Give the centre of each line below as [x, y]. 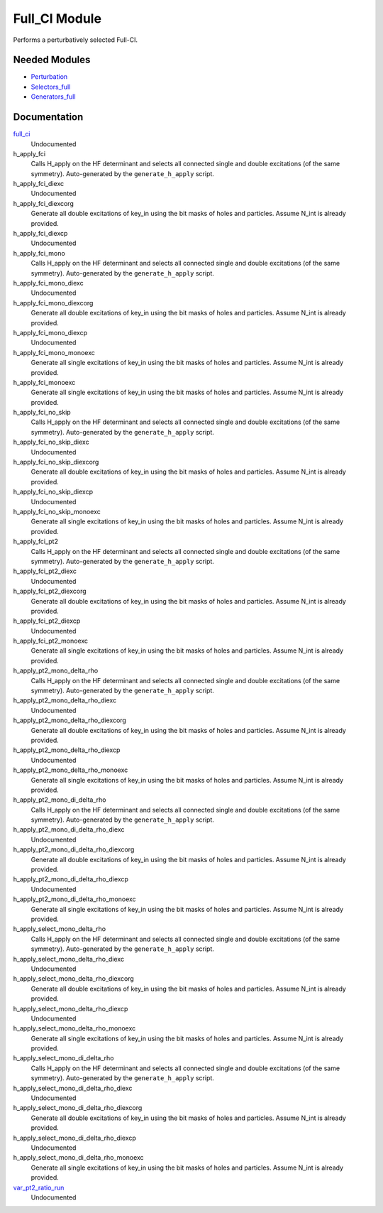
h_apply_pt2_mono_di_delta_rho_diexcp [71, 879]
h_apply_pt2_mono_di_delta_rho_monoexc [74, 899]
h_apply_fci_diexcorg [43, 203]
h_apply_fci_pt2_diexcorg [50, 591]
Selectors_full [51, 87]
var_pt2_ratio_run [39, 1187]
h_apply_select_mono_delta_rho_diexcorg [73, 979]
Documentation [48, 117]
